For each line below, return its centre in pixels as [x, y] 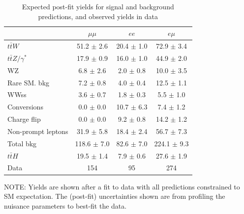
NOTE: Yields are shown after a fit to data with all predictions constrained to [122, 186]
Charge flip [24, 119]
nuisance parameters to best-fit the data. [65, 205]
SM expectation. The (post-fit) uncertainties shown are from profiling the [115, 196]
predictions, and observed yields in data [98, 16]
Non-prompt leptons [38, 131]
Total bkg [22, 143]
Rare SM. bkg [29, 82]
